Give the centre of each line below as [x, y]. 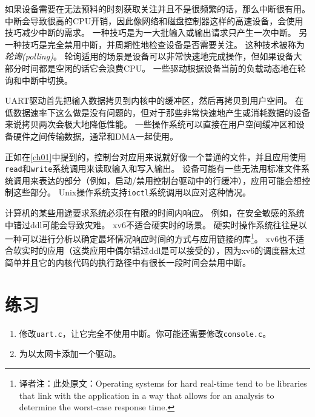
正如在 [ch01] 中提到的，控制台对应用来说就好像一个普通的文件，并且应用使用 [156, 156]
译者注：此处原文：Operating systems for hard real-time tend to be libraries [163, 383]
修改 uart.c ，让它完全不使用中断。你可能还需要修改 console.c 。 [145, 333]
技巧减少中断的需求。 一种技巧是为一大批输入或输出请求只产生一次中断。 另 [156, 32]
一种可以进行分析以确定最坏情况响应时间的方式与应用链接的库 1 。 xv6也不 [151, 238]
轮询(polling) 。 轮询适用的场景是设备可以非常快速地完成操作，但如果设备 [149, 56]
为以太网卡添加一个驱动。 [70, 354]
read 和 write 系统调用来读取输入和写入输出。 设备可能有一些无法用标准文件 [153, 168]
